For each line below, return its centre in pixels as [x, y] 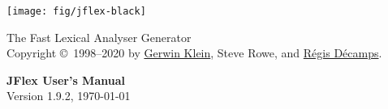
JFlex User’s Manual [66, 80]
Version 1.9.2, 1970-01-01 [69, 96]
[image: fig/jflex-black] [76, 11]
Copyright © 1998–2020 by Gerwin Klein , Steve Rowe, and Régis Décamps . [194, 53]
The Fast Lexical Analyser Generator [99, 37]
